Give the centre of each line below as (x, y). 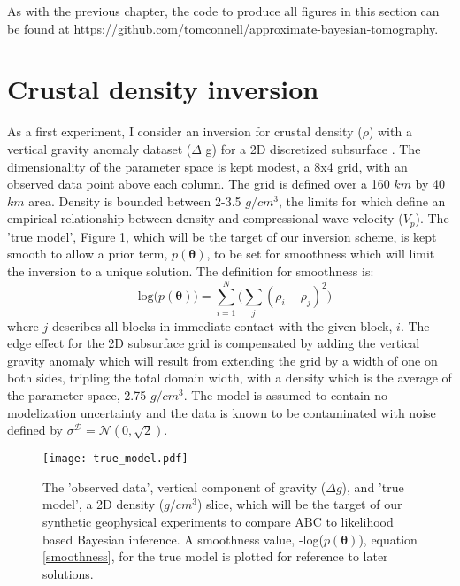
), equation (388, 539)
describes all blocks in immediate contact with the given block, (222, 325)
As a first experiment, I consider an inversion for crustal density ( (185, 131)
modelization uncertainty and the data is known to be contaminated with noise (222, 412)
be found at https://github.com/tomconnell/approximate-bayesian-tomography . (223, 28)
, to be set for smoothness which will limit (321, 254)
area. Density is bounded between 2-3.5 (135, 200)
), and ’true (373, 486)
